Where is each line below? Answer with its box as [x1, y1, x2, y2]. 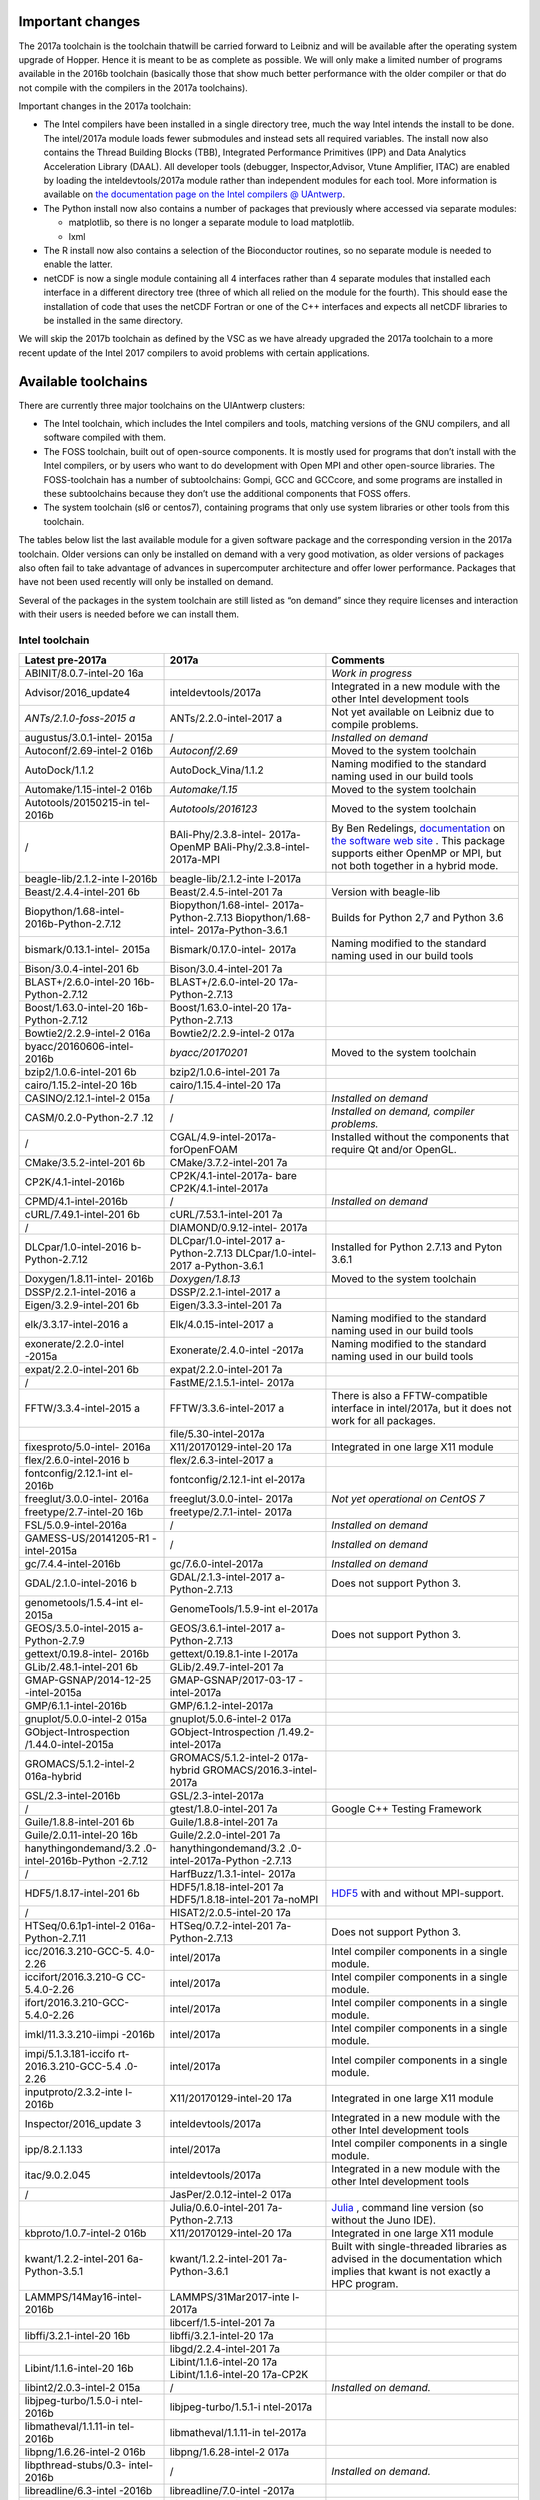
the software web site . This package [331, 834, 505, 848]
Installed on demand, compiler [331, 1105, 475, 1119]
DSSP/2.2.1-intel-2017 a [169, 1285, 281, 1299]
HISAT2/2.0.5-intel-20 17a [169, 1906, 292, 1920]
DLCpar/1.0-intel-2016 [24, 1240, 129, 1254]
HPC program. [331, 2277, 399, 2291]
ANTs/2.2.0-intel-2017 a [169, 711, 283, 725]
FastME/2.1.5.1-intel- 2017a [169, 1376, 295, 1390]
